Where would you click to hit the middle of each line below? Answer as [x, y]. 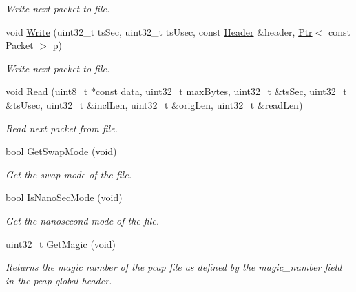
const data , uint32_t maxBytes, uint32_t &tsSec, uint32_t [221, 91]
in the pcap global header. [59, 280]
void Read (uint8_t [47, 91]
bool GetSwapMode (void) [61, 151]
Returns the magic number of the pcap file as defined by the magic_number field [174, 267]
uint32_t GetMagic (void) [61, 243]
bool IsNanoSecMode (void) [64, 197]
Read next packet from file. [62, 128]
